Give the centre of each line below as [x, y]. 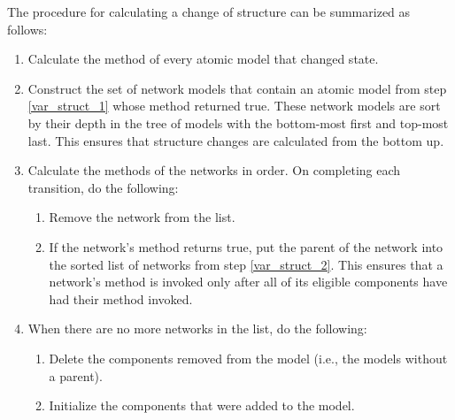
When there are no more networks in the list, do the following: [197, 328]
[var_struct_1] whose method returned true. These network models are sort [234, 106]
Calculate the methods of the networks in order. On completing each [214, 170]
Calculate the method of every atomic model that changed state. [203, 59]
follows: [27, 29]
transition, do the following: [103, 187]
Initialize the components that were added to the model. [202, 405]
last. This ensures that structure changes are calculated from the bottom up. [236, 140]
